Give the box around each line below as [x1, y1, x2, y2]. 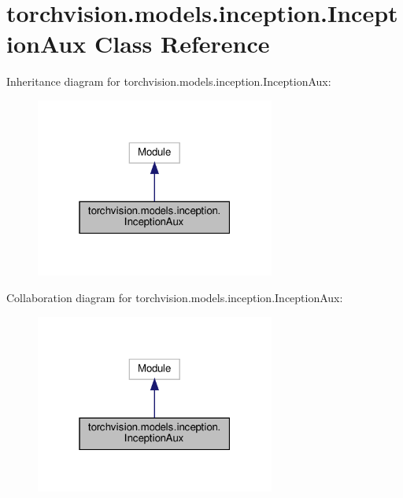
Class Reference [94, 28, 270, 60]
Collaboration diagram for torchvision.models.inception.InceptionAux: [6, 290, 343, 306]
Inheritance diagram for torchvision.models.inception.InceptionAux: [6, 73, 331, 90]
